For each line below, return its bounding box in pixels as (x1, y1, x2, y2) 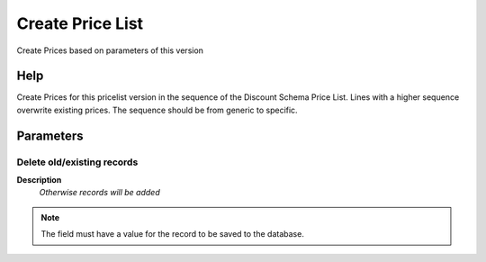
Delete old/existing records (16, 156, 139, 168)
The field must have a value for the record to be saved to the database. (40, 229, 305, 239)
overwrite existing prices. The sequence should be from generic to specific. (16, 104, 298, 115)
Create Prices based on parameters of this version (16, 45, 204, 56)
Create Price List (16, 14, 144, 33)
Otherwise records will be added (39, 187, 161, 198)
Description (16, 175, 62, 185)
